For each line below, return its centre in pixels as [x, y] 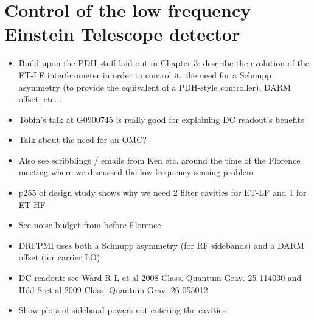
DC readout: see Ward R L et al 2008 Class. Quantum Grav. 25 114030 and [160, 278]
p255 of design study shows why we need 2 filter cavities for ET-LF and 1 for [162, 193]
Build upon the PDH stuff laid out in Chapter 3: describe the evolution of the [164, 63]
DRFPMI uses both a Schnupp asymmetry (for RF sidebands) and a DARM [161, 245]
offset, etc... [40, 99]
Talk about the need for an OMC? [82, 140]
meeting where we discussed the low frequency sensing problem [136, 172]
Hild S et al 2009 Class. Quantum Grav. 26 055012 [113, 289]
